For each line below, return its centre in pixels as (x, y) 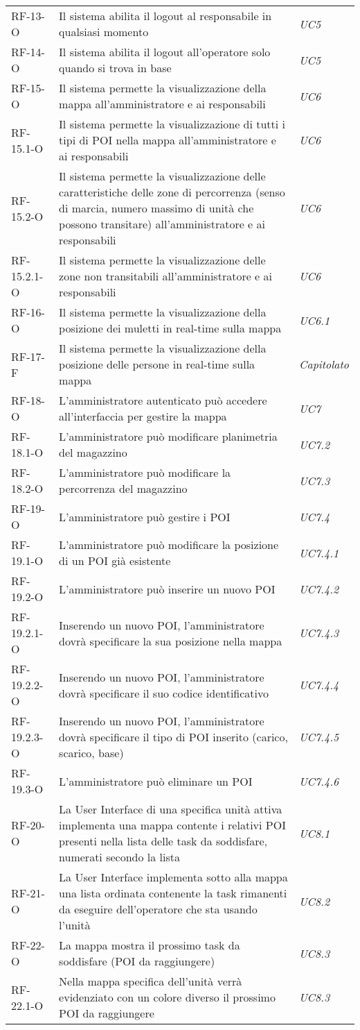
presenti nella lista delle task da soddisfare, (163, 841)
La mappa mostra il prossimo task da (150, 945)
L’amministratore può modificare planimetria (168, 436)
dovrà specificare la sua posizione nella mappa (171, 641)
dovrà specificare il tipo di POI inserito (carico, (173, 737)
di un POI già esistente (115, 560)
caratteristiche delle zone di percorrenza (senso (172, 192)
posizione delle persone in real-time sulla (157, 364)
